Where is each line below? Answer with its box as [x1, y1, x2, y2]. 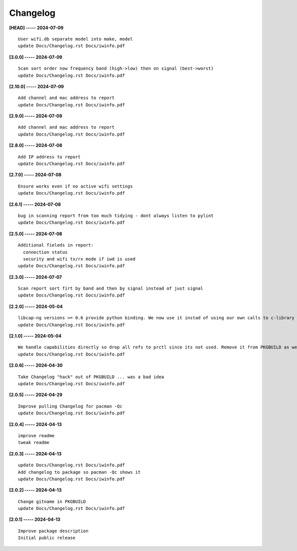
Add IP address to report [18, 154, 81, 159]
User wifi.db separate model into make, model [18, 36, 133, 42]
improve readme [18, 433, 55, 438]
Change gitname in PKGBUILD [18, 499, 86, 504]
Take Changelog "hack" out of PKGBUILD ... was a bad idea [18, 374, 164, 380]
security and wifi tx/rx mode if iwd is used [23, 256, 136, 262]
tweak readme [18, 440, 49, 446]
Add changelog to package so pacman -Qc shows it [18, 469, 141, 475]
